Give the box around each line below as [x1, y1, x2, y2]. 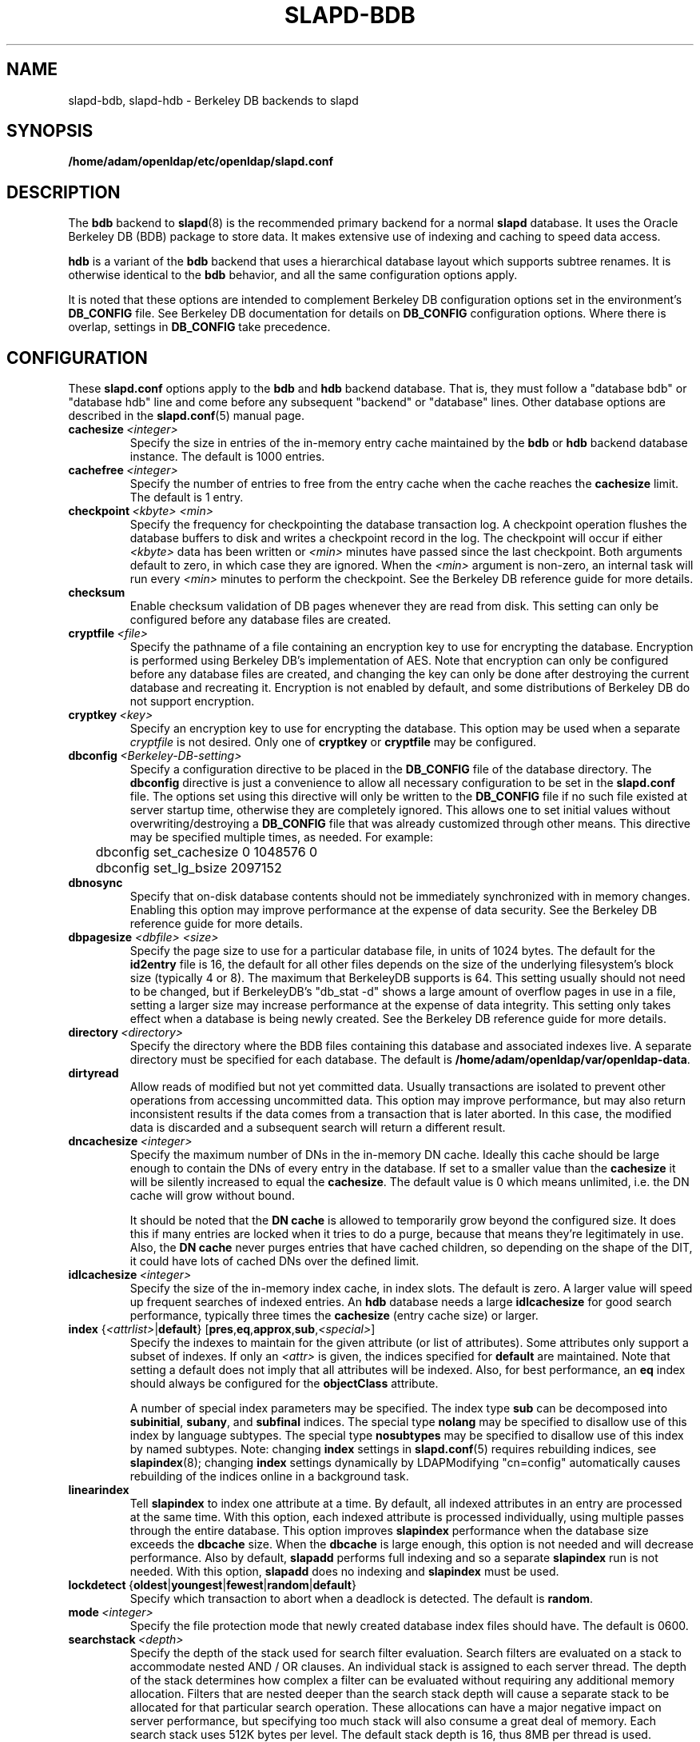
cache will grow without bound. [129, 1189, 295, 1203]
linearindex [68, 1483, 129, 1497]
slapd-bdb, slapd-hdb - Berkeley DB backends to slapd [68, 93, 359, 107]
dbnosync [68, 876, 123, 890]
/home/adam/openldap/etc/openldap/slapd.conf [68, 154, 334, 169]
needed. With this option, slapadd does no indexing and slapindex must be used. [129, 1564, 559, 1579]
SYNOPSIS [6, 121, 93, 142]
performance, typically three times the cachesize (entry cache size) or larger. [129, 1308, 539, 1323]
